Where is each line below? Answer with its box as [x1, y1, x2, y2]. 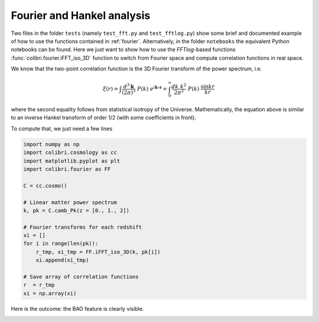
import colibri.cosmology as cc [23, 149, 118, 156]
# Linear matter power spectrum [23, 199, 118, 205]
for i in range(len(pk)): [23, 240, 99, 247]
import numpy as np [23, 141, 80, 147]
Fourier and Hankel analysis [11, 9, 151, 22]
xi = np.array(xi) [23, 290, 77, 297]
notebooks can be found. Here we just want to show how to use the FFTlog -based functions [11, 46, 236, 53]
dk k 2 [171, 82, 187, 90]
